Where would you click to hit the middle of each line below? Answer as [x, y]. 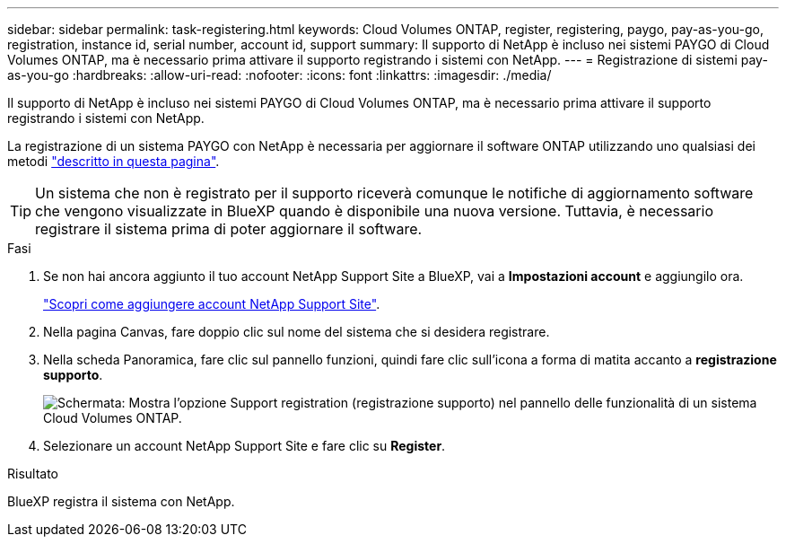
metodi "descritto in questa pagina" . [114, 161]
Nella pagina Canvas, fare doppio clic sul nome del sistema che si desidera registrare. [297, 332]
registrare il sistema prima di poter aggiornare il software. [229, 229]
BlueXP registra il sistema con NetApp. [121, 501]
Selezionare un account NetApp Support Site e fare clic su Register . [245, 446]
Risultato [33, 474]
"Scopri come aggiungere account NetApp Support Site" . [212, 304]
